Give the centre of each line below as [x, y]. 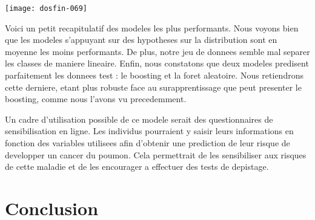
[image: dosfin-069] [46, 8]
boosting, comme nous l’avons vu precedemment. [96, 99]
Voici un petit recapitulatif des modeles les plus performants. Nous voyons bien [152, 27]
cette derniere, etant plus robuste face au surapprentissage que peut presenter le [153, 87]
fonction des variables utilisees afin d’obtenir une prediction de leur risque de [148, 143]
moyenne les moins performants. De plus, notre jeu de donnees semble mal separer [157, 51]
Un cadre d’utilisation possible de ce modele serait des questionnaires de [139, 119]
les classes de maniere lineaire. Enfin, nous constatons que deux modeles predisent [157, 63]
